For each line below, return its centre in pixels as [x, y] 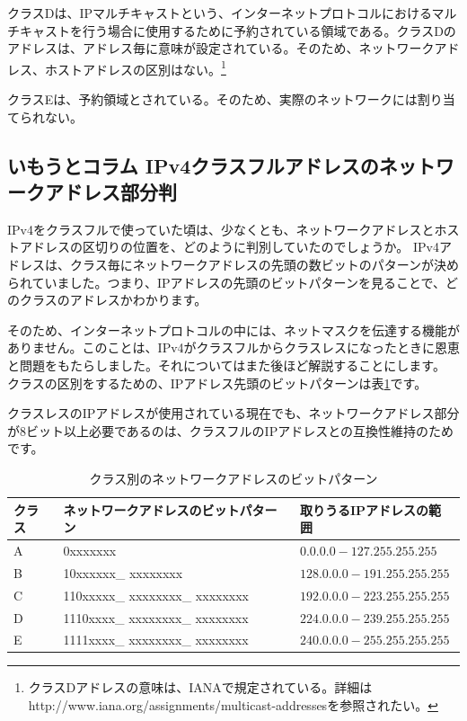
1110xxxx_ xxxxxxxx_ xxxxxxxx [156, 617]
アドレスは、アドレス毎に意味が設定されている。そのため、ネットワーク [221, 48]
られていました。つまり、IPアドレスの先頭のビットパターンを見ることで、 [226, 282]
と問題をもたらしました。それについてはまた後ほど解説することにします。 [226, 365]
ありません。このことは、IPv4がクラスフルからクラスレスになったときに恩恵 [233, 347]
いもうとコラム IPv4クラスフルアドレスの [193, 165]
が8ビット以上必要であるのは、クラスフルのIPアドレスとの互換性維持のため [231, 430]
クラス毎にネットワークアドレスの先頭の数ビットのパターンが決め [264, 264]
